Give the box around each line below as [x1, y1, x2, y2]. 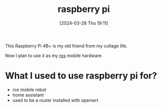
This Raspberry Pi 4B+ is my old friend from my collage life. [5, 42, 128, 48]
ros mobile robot [12, 86, 46, 92]
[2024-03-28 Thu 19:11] [59, 20, 108, 26]
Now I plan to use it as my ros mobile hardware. [5, 52, 103, 58]
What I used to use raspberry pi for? [5, 70, 157, 81]
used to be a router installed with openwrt [12, 97, 99, 103]
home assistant [12, 91, 44, 98]
